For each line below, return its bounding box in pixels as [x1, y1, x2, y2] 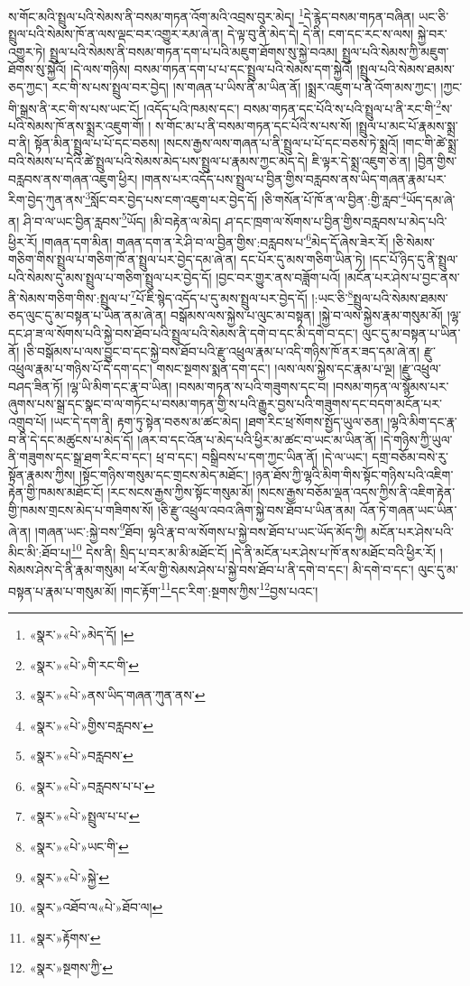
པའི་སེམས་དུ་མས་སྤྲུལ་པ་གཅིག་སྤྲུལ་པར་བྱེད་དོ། [8, 267, 212, 286]
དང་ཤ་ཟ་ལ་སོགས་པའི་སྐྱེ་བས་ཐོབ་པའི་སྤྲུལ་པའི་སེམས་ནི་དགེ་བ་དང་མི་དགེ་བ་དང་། [8, 324, 358, 343]
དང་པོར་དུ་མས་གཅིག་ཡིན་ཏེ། [240, 250, 365, 268]
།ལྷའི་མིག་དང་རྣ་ [387, 412, 457, 430]
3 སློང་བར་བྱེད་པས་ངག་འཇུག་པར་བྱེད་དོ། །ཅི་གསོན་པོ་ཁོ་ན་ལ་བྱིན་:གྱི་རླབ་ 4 [85, 188, 407, 208]
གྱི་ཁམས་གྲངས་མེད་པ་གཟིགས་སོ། [8, 500, 153, 519]
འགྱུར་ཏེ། [8, 41, 46, 60]
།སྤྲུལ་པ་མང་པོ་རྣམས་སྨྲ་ [355, 115, 458, 134]
